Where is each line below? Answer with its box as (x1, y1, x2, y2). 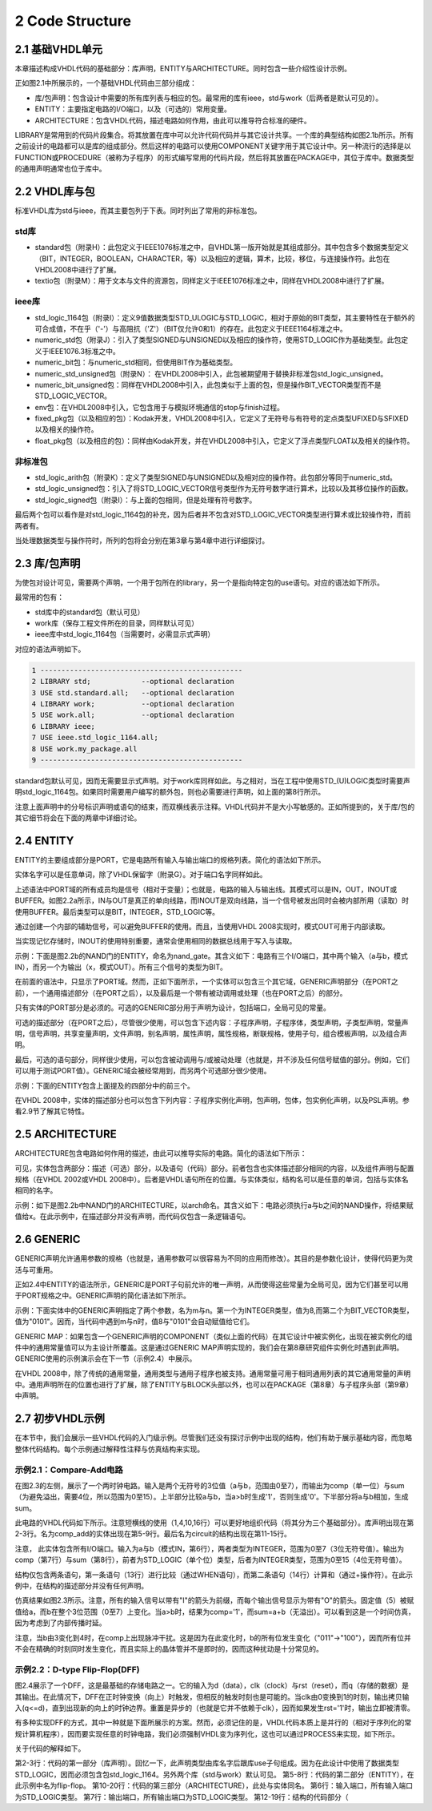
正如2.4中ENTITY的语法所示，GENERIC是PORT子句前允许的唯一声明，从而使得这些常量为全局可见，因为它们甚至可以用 (14, 1279, 409, 1289)
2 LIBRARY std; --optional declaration (31, 677, 235, 686)
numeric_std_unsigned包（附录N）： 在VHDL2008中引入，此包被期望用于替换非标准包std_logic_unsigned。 (34, 368, 388, 378)
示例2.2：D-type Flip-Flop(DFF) (14, 1664, 140, 1675)
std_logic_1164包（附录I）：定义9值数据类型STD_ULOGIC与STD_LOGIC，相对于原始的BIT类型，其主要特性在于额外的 (34, 312, 415, 322)
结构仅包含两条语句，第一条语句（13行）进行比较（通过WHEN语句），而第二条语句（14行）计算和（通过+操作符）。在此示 (14, 1570, 414, 1580)
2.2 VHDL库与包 (14, 185, 95, 198)
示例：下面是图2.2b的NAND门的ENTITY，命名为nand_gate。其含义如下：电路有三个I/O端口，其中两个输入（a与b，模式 (14, 951, 408, 960)
